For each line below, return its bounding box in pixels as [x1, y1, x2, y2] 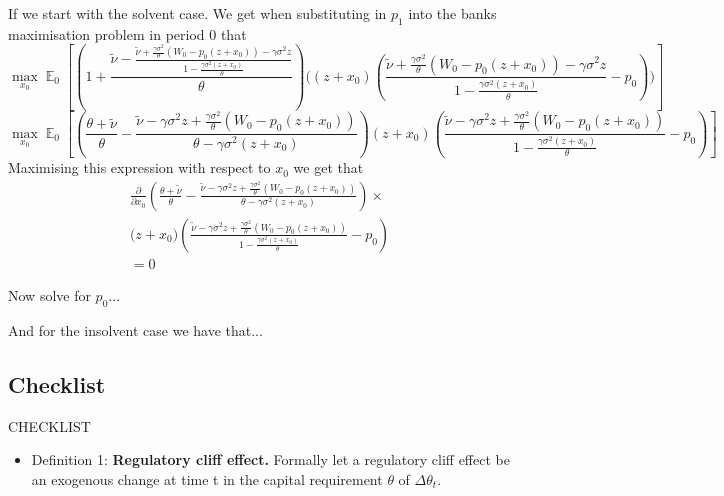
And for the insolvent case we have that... [8, 319, 263, 340]
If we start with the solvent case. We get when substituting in [8, 3, 387, 23]
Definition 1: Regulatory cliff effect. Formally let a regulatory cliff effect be [31, 449, 510, 470]
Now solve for [8, 284, 91, 305]
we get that [293, 157, 364, 178]
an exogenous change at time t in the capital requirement [31, 468, 383, 489]
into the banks [408, 3, 497, 23]
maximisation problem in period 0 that [8, 23, 247, 44]
